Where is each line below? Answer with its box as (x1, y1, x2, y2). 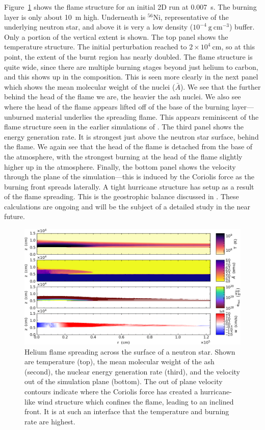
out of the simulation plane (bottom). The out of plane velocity (24, 376, 223, 387)
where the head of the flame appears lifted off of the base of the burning (4, 101, 230, 112)
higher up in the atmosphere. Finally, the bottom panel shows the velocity (4, 161, 236, 172)
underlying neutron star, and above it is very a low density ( (4, 21, 193, 32)
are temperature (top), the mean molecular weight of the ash (24, 356, 215, 367)
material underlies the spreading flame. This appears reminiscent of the (36, 111, 259, 122)
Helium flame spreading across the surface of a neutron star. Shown (24, 346, 235, 357)
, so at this (221, 41, 255, 52)
